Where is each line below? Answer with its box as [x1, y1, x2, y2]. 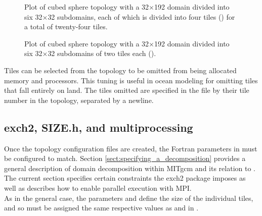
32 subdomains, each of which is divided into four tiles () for [48, 11, 235, 22]
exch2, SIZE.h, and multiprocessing [4, 119, 193, 135]
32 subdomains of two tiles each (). [48, 48, 156, 59]
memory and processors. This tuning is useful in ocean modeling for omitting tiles [4, 75, 258, 85]
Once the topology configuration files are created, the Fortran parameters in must [4, 143, 257, 153]
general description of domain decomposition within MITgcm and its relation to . [4, 163, 255, 173]
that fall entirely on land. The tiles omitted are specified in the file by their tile [4, 85, 249, 95]
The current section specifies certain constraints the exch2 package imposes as [4, 173, 246, 183]
